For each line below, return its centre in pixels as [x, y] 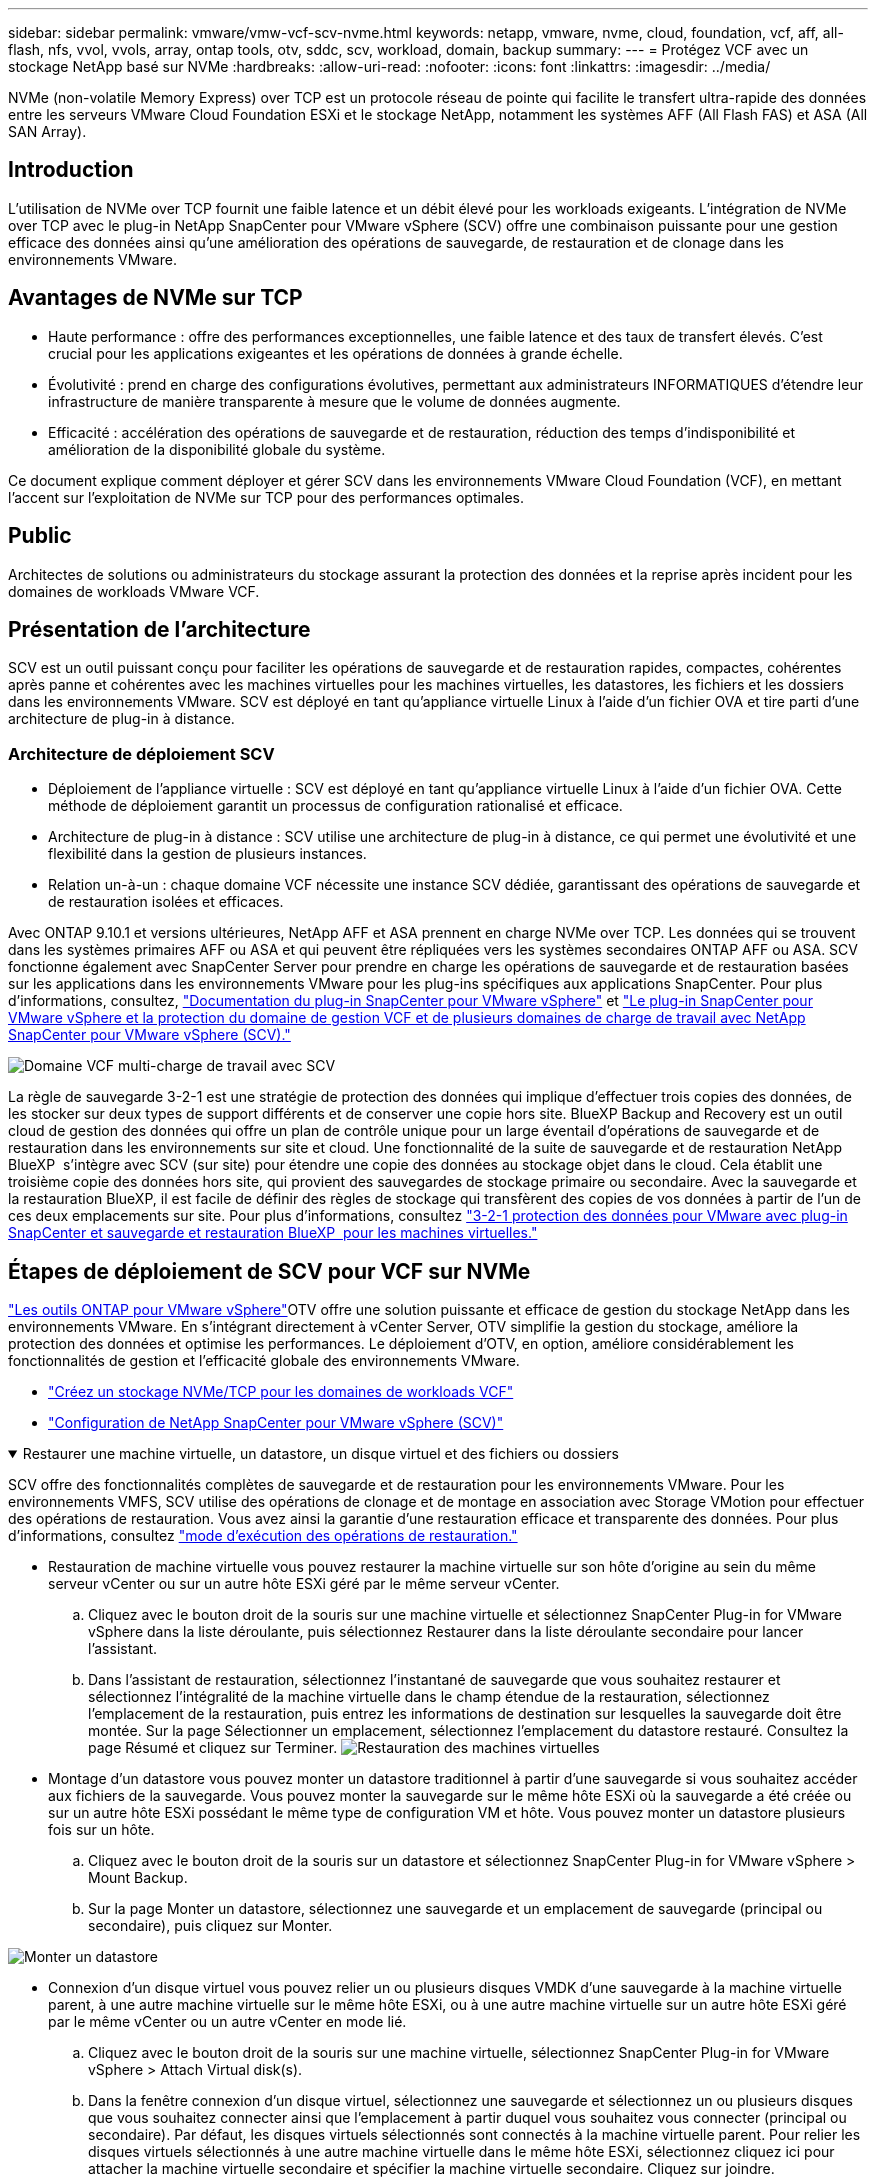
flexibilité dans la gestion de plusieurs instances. [207, 854]
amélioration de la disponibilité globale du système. [217, 449]
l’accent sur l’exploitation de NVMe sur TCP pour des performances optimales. [266, 497]
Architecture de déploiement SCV [141, 753]
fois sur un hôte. [101, 1829]
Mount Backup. [138, 1877]
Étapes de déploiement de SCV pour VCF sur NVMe [269, 1271]
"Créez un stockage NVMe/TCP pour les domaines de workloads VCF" [281, 1391]
